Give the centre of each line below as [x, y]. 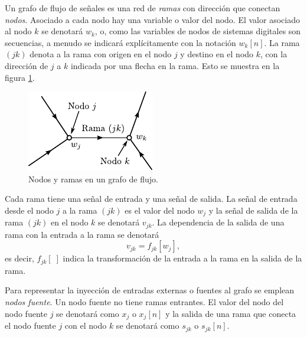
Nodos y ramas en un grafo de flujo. [93, 179]
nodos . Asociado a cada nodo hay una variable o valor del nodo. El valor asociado [152, 19]
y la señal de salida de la [253, 210]
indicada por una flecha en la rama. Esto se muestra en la [175, 65]
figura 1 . [20, 77]
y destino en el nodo [217, 54]
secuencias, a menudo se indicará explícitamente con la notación [120, 42]
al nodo [18, 31]
